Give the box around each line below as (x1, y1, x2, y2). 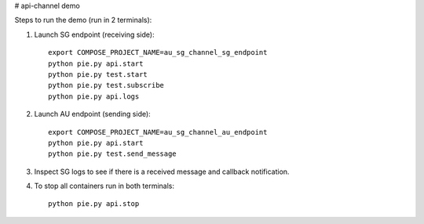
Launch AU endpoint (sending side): (34, 110, 151, 119)
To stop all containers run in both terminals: (34, 181, 175, 191)
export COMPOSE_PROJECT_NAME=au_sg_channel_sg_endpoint (48, 48, 268, 57)
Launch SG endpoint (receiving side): (34, 30, 155, 39)
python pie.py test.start (48, 70, 148, 78)
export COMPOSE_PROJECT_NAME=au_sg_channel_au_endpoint (48, 128, 268, 136)
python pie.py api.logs (48, 92, 140, 101)
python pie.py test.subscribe (48, 81, 165, 90)
